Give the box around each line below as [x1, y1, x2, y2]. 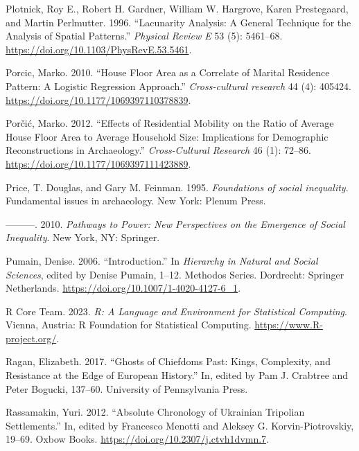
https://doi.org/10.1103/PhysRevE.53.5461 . [6, 42, 192, 56]
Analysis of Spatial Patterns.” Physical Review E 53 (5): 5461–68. [6, 28, 283, 43]
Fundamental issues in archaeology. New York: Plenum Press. [6, 193, 266, 208]
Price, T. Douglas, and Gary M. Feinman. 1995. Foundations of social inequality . [6, 179, 349, 194]
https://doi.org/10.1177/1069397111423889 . [6, 156, 191, 170]
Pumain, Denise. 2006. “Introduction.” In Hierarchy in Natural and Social [6, 253, 318, 267]
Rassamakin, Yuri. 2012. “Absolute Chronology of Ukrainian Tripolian [6, 405, 305, 419]
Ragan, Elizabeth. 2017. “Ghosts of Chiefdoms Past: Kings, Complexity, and [6, 354, 331, 369]
